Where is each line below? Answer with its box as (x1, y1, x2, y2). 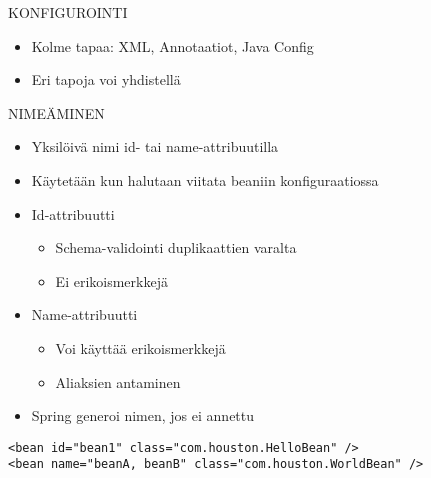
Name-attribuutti (31, 304, 138, 325)
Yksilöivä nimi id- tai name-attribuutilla (31, 136, 279, 157)
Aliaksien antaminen (55, 371, 181, 392)
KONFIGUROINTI (8, 2, 128, 22)
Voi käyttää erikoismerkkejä (55, 337, 226, 358)
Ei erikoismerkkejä (55, 270, 168, 291)
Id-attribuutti (31, 203, 115, 224)
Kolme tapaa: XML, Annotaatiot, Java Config (31, 35, 314, 56)
